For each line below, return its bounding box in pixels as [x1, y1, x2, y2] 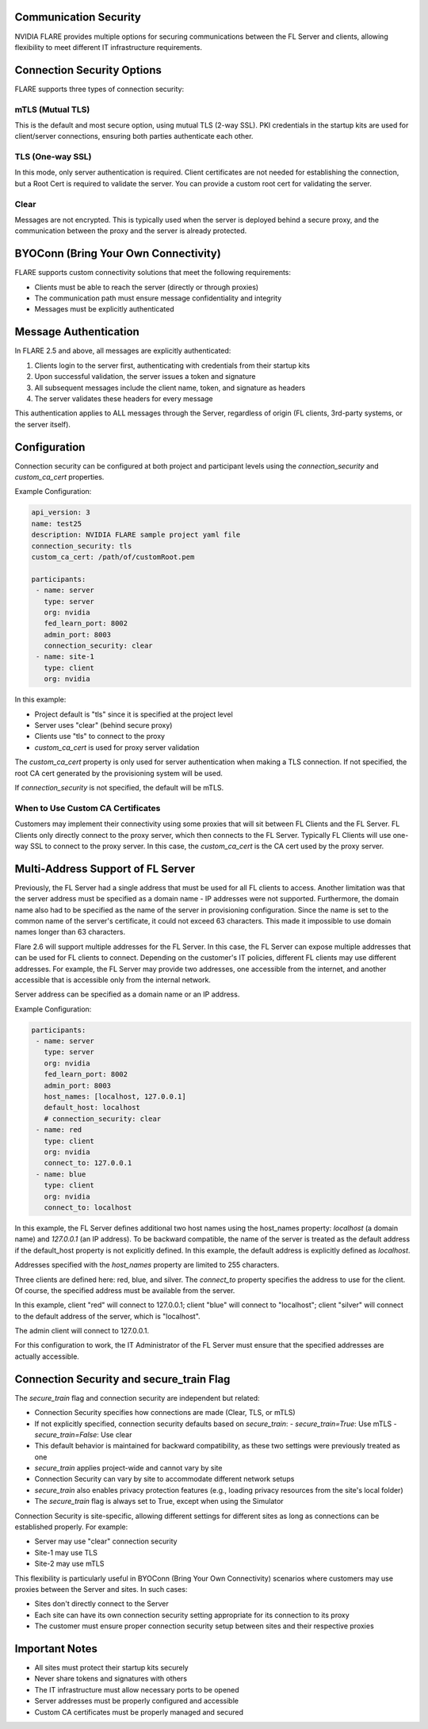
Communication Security [14, 10, 142, 24]
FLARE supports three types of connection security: [14, 84, 185, 94]
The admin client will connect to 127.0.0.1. [14, 1326, 150, 1336]
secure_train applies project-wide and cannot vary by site [34, 1463, 223, 1473]
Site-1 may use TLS [34, 1547, 98, 1557]
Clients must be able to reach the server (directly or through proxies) [34, 282, 259, 292]
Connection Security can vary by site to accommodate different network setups [34, 1475, 295, 1484]
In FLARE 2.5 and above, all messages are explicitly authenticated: [14, 346, 231, 356]
